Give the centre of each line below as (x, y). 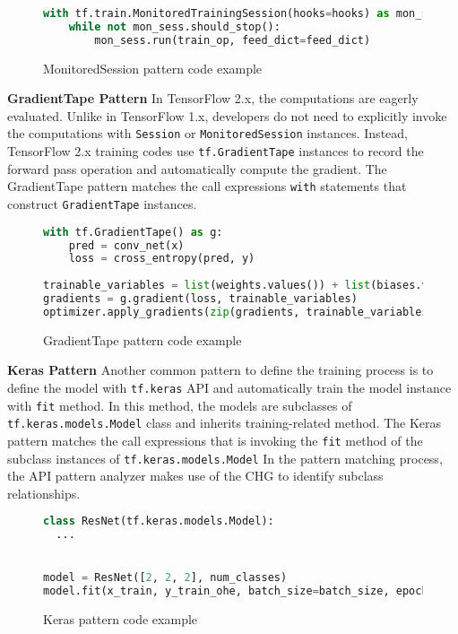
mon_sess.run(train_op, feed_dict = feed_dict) (233, 40)
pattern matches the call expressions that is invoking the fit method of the (215, 440)
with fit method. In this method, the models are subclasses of (180, 405)
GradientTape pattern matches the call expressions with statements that (207, 186)
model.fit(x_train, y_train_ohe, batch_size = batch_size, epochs (239, 591)
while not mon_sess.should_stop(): (174, 26)
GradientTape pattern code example (143, 339)
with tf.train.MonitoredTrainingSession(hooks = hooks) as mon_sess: (249, 13)
